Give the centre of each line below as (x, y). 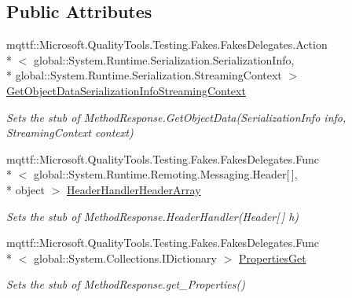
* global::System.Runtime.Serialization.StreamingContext (144, 75)
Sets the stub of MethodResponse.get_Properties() (126, 284)
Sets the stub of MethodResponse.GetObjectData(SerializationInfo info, (176, 117)
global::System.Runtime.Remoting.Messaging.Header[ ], (165, 174)
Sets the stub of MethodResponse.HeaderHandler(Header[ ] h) (153, 216)
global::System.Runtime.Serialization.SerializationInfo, (164, 59)
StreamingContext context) (70, 132)
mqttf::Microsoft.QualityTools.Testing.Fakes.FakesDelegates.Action (167, 44)
